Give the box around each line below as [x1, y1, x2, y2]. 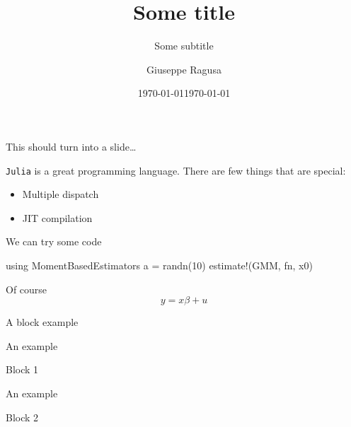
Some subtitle [154, 38, 214, 53]
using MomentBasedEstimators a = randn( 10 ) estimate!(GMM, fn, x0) [6, 257, 313, 272]
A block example [6, 315, 79, 329]
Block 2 [6, 409, 39, 424]
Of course [6, 281, 47, 296]
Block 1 [6, 362, 39, 377]
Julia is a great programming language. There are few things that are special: [6, 163, 346, 177]
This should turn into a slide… [6, 139, 137, 153]
